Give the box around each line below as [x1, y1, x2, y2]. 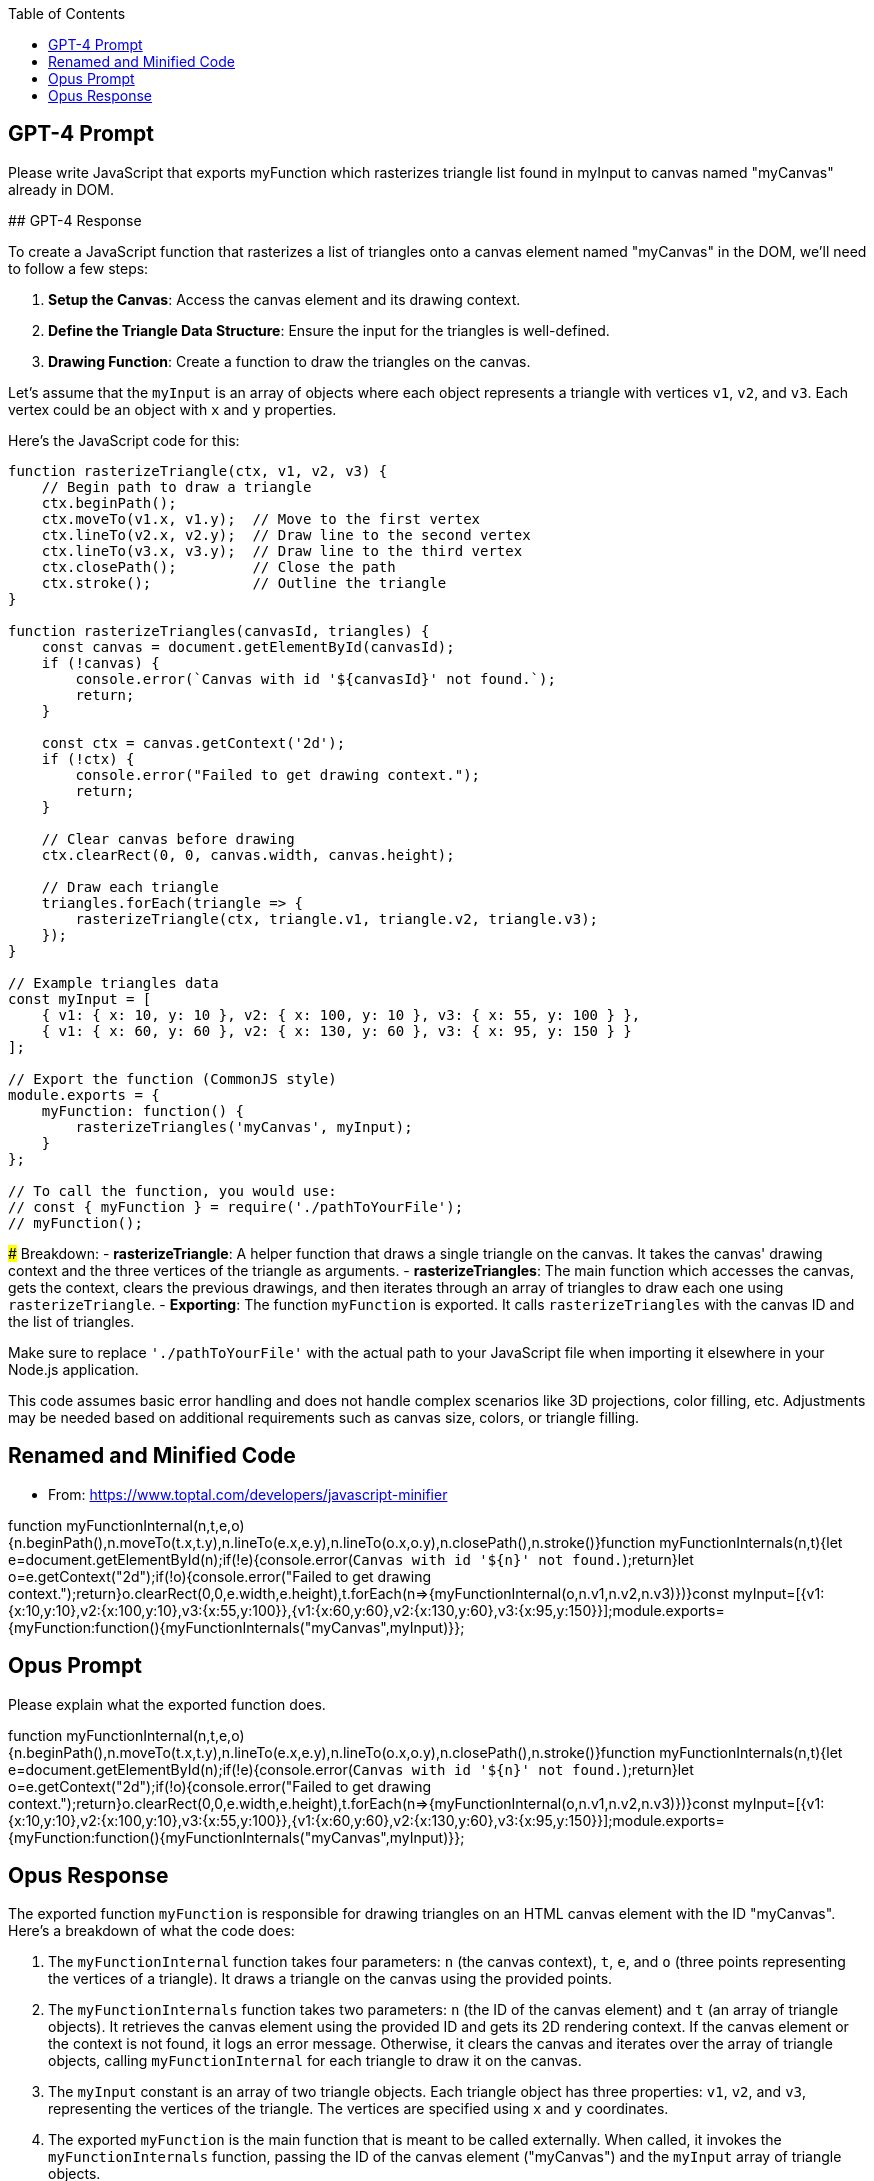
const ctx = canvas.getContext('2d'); [41, 734, 346, 751]
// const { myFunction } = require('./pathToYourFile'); [8, 1198, 464, 1215]
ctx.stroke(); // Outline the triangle [41, 574, 447, 591]
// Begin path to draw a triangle [41, 478, 312, 495]
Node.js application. [8, 1360, 139, 1378]
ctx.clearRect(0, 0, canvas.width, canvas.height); [41, 846, 455, 863]
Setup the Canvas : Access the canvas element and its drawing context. [48, 290, 521, 308]
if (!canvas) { [41, 654, 160, 671]
